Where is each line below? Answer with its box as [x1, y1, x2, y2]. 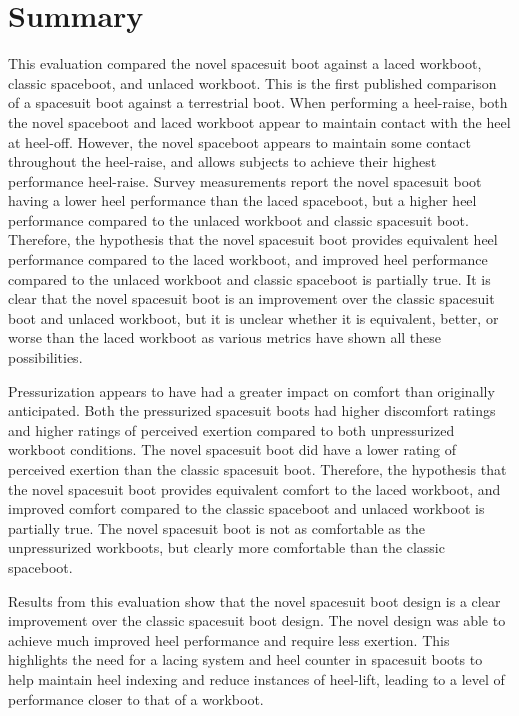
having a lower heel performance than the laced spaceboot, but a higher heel [8, 190, 477, 211]
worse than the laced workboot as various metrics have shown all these [8, 327, 442, 348]
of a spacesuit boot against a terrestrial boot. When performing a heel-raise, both [8, 92, 508, 113]
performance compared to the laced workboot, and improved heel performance [8, 249, 488, 270]
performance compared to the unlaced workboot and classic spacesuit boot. [8, 209, 469, 230]
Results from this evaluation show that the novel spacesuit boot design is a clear [8, 590, 501, 611]
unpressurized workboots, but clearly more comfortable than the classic [8, 537, 445, 558]
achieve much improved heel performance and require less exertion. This [8, 629, 450, 650]
